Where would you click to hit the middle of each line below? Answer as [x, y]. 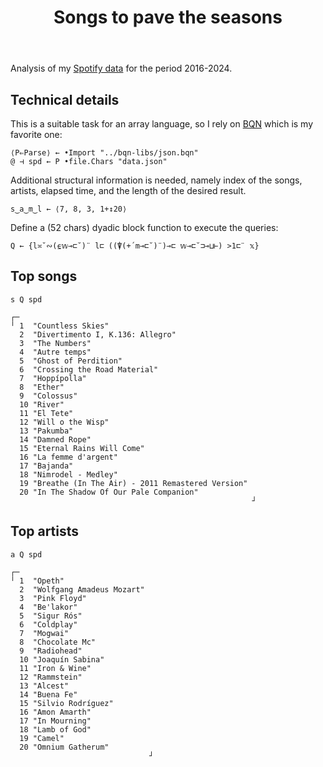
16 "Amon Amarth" [55, 712]
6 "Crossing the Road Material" [89, 369]
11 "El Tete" [46, 413]
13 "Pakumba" [46, 431]
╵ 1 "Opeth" [37, 581]
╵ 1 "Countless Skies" [60, 326]
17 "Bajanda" [46, 466]
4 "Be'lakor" [48, 607]
